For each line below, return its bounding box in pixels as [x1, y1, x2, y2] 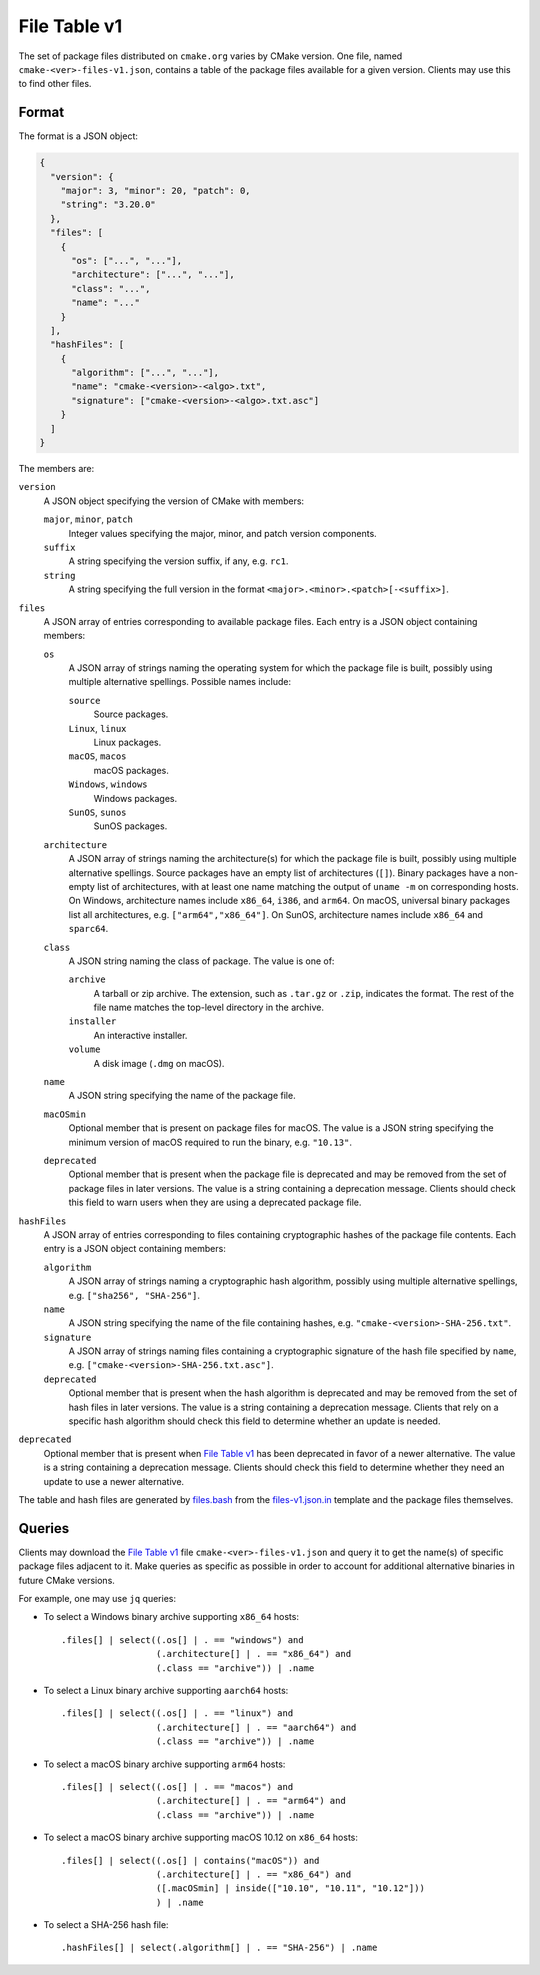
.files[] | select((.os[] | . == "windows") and [61, 1634, 304, 1645]
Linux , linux [68, 722, 127, 734]
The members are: [18, 463, 95, 475]
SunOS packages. [93, 820, 168, 832]
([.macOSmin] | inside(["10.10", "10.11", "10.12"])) [155, 1883, 425, 1894]
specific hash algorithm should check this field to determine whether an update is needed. [68, 1415, 441, 1427]
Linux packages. [93, 736, 162, 749]
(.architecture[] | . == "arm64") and [155, 1795, 347, 1807]
